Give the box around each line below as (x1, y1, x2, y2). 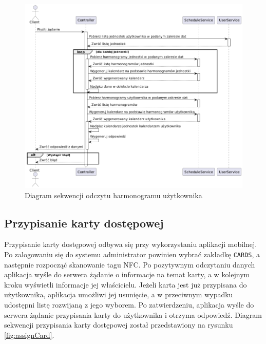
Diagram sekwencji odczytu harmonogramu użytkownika (25, 189, 202, 200)
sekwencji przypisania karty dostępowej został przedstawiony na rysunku (4, 319, 233, 330)
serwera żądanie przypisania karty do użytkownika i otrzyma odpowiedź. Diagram (4, 309, 262, 320)
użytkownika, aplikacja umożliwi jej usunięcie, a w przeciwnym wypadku (4, 289, 233, 300)
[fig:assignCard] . (4, 329, 54, 340)
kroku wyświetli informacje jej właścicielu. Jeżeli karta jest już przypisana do (4, 279, 247, 290)
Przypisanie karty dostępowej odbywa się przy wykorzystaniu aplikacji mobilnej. (4, 239, 257, 250)
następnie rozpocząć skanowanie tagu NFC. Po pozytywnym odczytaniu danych (4, 259, 255, 270)
